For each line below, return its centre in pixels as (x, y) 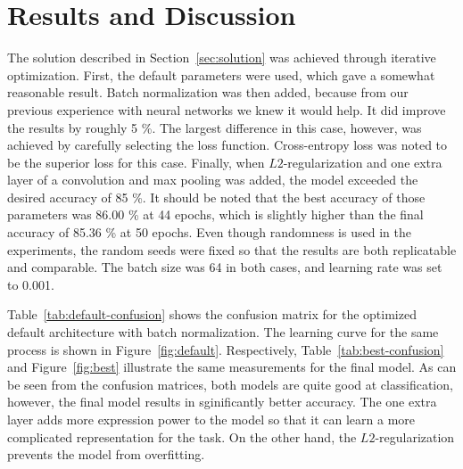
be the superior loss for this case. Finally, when (136, 162)
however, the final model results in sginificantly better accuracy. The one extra (222, 402)
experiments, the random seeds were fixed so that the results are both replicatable (232, 249)
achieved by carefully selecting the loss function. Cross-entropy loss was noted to (227, 145)
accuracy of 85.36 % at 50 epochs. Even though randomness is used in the (209, 232)
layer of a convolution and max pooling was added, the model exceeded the (213, 180)
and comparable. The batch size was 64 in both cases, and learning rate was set (225, 267)
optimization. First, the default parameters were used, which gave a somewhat (221, 74)
